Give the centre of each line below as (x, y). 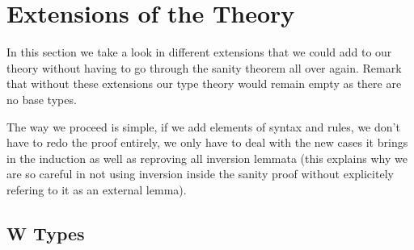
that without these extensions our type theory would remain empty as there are (204, 83)
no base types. (42, 99)
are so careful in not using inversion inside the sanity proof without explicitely (200, 174)
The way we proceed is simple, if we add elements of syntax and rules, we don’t (203, 126)
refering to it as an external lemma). (97, 189)
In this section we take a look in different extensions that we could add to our (199, 52)
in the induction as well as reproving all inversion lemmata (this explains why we (207, 158)
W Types (46, 233)
